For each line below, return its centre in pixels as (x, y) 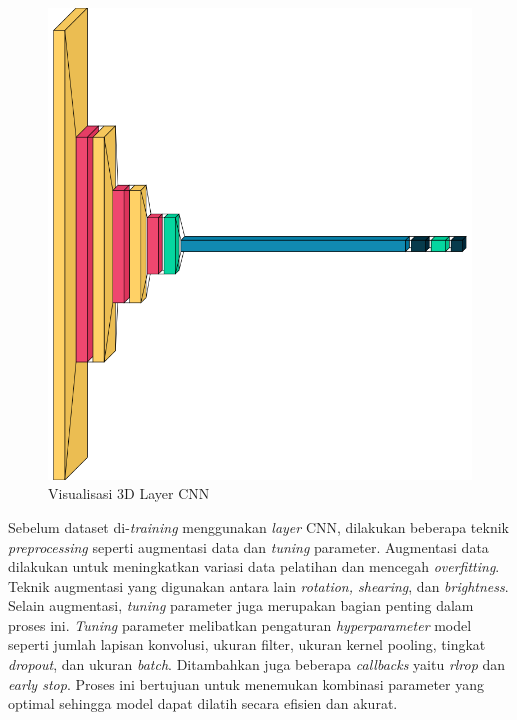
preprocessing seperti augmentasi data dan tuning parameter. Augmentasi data (248, 546)
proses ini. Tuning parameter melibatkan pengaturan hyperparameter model (240, 624)
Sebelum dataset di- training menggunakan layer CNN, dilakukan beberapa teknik (258, 526)
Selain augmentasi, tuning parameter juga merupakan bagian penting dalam (241, 605)
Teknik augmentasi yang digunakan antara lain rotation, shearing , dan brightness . (258, 585)
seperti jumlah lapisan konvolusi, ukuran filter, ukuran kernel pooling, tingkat (247, 644)
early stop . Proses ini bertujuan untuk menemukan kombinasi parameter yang (246, 683)
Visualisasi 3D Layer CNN (129, 493)
